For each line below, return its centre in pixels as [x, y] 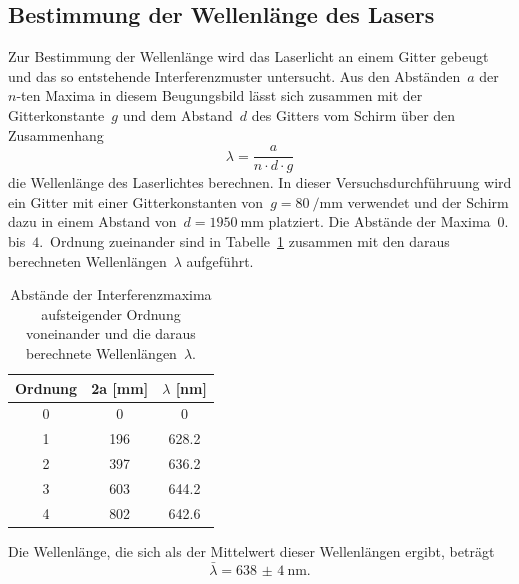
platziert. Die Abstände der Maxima [379, 221]
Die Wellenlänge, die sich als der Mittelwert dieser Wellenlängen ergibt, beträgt [251, 550]
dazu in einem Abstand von [92, 221]
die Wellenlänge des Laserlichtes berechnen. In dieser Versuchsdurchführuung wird [260, 182]
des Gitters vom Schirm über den [353, 114]
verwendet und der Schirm [428, 201]
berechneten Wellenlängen [87, 260]
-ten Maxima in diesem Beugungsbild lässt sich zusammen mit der [219, 95]
